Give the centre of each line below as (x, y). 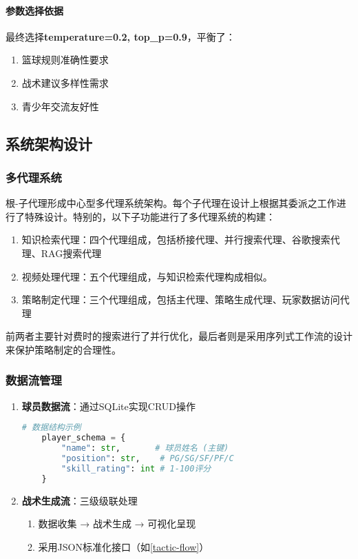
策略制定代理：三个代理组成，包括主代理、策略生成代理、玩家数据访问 (181, 299)
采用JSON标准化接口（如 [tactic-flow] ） (124, 546)
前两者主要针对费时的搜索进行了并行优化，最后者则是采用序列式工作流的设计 (179, 336)
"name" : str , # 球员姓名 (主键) (145, 448)
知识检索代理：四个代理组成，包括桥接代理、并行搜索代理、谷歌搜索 (176, 240)
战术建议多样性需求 (65, 82)
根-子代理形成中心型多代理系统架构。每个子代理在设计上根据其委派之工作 (171, 203)
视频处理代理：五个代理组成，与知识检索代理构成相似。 (147, 276)
